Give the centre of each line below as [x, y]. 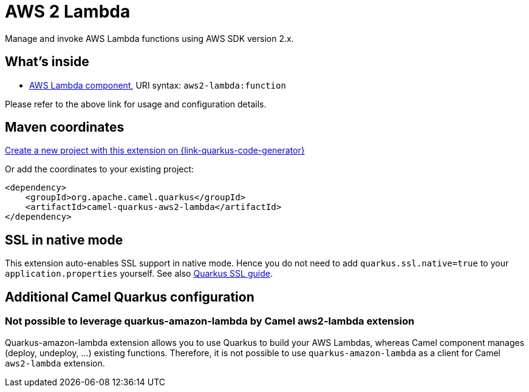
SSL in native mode [64, 240]
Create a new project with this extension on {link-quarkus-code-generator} [155, 150]
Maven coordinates [65, 127]
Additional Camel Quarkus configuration [130, 297]
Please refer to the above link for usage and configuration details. [136, 104]
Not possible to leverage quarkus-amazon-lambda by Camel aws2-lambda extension [210, 321]
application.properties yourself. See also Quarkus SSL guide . [139, 274]
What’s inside [47, 62]
